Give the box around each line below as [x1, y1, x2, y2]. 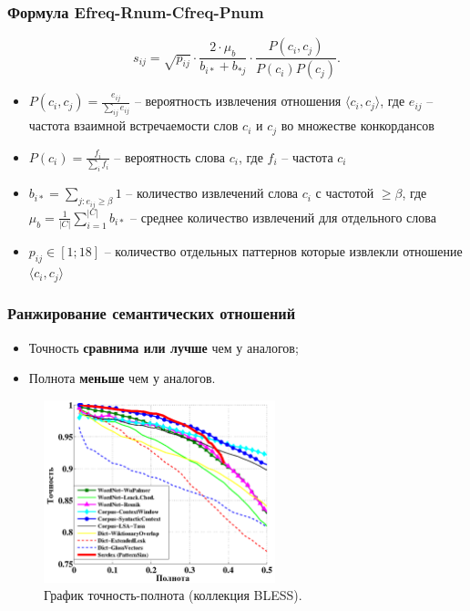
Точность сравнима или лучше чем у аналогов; [28, 337, 299, 357]
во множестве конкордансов [281, 116, 434, 135]
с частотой [315, 183, 374, 202]
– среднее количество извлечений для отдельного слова [130, 207, 436, 226]
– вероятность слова [114, 147, 225, 166]
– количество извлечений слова [126, 183, 299, 202]
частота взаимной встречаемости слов [28, 116, 239, 135]
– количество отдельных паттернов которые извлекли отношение [104, 242, 463, 261]
